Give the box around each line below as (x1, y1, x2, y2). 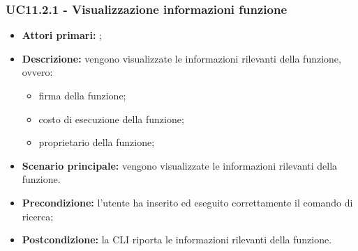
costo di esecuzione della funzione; (38, 111, 184, 126)
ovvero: (22, 65, 53, 79)
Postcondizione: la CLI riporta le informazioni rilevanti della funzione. (22, 232, 332, 247)
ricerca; (22, 209, 54, 223)
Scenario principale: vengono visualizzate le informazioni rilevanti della (22, 158, 338, 172)
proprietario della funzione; (38, 135, 155, 149)
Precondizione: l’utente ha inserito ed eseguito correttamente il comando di (22, 195, 353, 209)
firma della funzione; (38, 88, 126, 102)
